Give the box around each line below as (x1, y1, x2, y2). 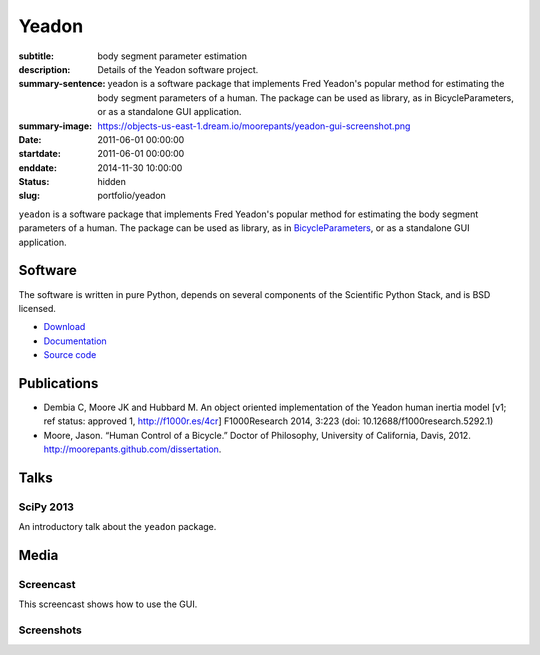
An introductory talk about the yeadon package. (18, 521, 217, 533)
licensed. (18, 302, 57, 314)
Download (43, 321, 86, 333)
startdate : (18, 148, 62, 160)
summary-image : (18, 120, 93, 132)
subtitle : (18, 50, 55, 62)
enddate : (18, 161, 57, 174)
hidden (97, 176, 127, 188)
